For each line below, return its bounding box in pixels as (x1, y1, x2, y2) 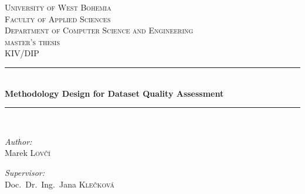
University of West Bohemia (5, 1, 111, 13)
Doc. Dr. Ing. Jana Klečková (5, 178, 114, 190)
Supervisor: (5, 166, 45, 178)
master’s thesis (5, 35, 60, 47)
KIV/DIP (5, 47, 39, 59)
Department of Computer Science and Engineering (5, 24, 194, 36)
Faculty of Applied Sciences (5, 12, 111, 25)
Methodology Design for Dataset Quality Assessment (5, 87, 224, 99)
